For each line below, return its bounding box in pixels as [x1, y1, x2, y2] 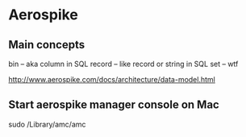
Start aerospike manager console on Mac [8, 98, 219, 112]
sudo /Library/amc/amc [8, 119, 86, 129]
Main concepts [8, 38, 85, 52]
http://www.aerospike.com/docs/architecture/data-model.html [8, 75, 215, 84]
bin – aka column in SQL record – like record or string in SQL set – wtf [8, 59, 239, 68]
